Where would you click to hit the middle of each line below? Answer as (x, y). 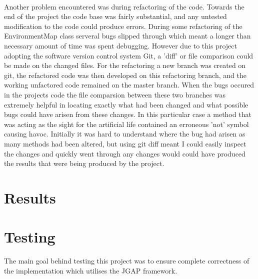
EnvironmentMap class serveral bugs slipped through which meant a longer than (127, 36)
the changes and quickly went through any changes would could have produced (125, 153)
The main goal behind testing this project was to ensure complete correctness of (127, 261)
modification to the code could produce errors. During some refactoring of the (123, 26)
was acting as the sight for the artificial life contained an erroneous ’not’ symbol (126, 124)
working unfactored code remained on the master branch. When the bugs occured (129, 85)
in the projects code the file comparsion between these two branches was (115, 94)
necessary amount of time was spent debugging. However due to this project (120, 45)
